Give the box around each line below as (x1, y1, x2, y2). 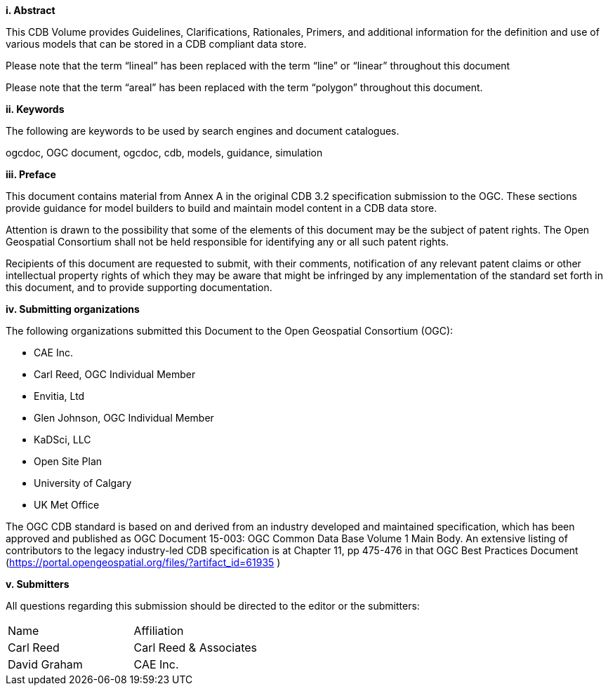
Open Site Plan (34, 455, 103, 467)
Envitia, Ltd (34, 390, 85, 402)
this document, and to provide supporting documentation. (6, 281, 272, 293)
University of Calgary (34, 477, 132, 489)
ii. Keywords (6, 103, 65, 115)
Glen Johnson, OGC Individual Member (34, 412, 214, 424)
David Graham (8, 657, 83, 671)
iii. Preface (6, 168, 56, 180)
